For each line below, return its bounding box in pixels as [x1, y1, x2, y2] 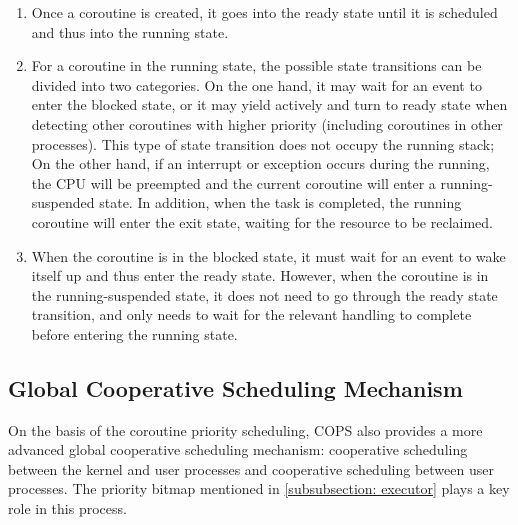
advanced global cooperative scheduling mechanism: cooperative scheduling [8, 439, 468, 460]
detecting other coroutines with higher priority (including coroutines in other [31, 113, 503, 134]
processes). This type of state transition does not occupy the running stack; [31, 133, 495, 154]
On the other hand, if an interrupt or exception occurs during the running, [31, 153, 490, 174]
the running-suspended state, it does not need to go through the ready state [31, 284, 498, 305]
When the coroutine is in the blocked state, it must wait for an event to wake [31, 245, 506, 266]
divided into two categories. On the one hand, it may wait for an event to [31, 74, 482, 95]
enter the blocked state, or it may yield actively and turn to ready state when [31, 94, 508, 115]
